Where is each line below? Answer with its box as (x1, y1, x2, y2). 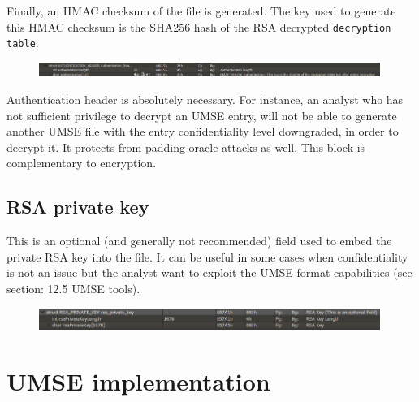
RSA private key (6, 194, 149, 219)
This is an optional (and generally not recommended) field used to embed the (6, 232, 392, 249)
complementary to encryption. (6, 154, 157, 171)
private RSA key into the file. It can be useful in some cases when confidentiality (6, 248, 408, 265)
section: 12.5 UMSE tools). (6, 280, 140, 297)
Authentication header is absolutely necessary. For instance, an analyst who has (6, 91, 404, 108)
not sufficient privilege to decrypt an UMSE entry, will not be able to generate (6, 106, 397, 123)
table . (6, 34, 39, 51)
